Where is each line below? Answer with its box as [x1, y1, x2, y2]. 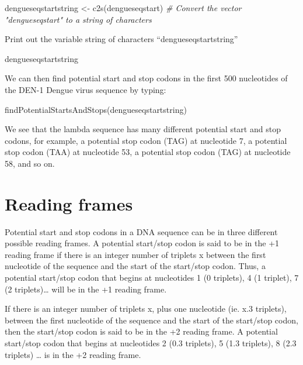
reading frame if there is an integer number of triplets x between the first [5, 248, 266, 260]
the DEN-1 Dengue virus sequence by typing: [5, 83, 166, 95]
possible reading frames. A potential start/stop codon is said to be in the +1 [5, 237, 280, 249]
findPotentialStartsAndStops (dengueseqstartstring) [5, 103, 187, 115]
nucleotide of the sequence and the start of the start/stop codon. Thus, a [5, 260, 266, 272]
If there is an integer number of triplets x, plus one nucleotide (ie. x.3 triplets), [5, 302, 287, 315]
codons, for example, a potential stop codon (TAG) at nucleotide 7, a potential [5, 134, 287, 146]
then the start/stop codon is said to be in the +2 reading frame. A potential [5, 325, 278, 338]
